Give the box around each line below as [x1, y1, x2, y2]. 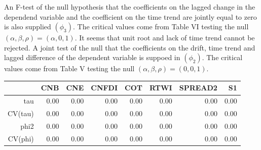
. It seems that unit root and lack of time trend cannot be [74, 32, 255, 43]
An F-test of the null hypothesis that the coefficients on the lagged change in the [4, 2, 255, 12]
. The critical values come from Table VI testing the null [72, 21, 249, 32]
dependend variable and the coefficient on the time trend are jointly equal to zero [4, 11, 257, 22]
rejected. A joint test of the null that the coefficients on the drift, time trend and [4, 42, 255, 53]
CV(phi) [8, 133, 34, 143]
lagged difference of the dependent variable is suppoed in [4, 52, 180, 63]
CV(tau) [8, 108, 34, 119]
